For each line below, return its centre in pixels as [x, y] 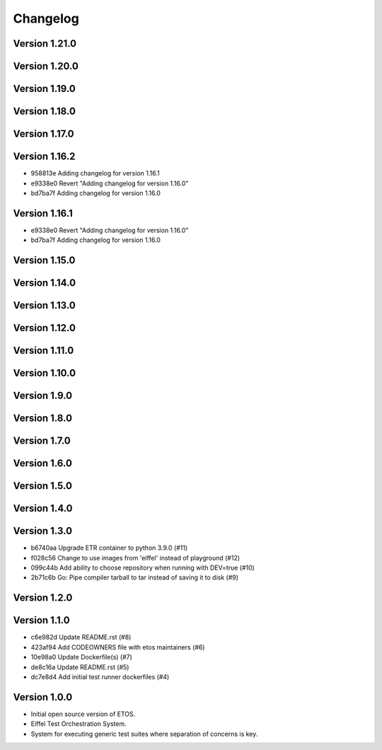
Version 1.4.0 [43, 508]
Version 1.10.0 [45, 373]
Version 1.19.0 [44, 89]
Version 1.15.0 [44, 261]
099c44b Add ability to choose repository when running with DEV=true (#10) [143, 568]
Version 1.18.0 [44, 111]
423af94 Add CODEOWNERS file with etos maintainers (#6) [118, 647]
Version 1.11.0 [44, 351]
